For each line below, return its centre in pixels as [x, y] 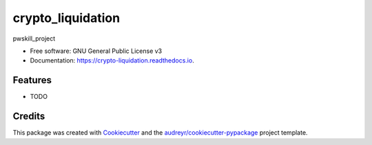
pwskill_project [34, 38]
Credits [29, 116]
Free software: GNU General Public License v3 [96, 51]
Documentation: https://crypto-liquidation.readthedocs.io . [112, 60]
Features [32, 80]
